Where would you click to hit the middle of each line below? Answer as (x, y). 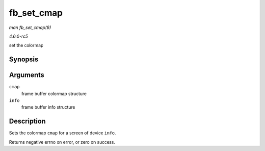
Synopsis (24, 60)
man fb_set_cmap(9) (30, 27)
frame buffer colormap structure (54, 94)
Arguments (27, 75)
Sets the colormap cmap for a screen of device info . (63, 133)
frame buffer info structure (48, 107)
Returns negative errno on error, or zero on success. (62, 142)
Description (27, 121)
